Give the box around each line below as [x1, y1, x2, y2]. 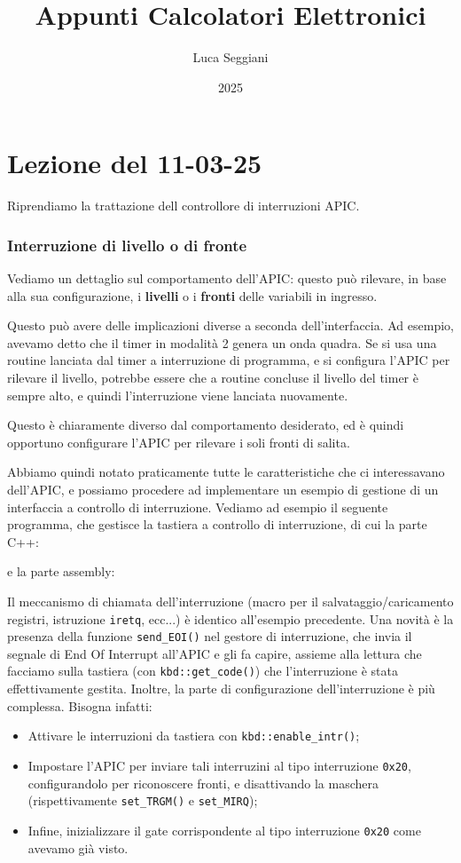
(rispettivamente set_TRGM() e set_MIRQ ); [27, 791, 258, 810]
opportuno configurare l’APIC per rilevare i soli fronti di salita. [7, 432, 350, 451]
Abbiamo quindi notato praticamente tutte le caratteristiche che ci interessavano [7, 463, 445, 481]
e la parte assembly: [7, 562, 115, 581]
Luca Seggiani [192, 48, 269, 67]
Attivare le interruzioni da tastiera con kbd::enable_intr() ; [27, 726, 360, 745]
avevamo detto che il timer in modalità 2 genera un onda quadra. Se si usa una [7, 333, 437, 352]
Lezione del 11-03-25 [7, 145, 262, 181]
